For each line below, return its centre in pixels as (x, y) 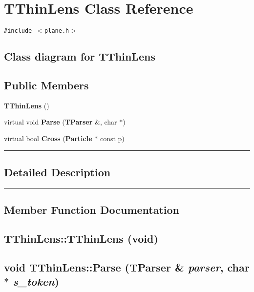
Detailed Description (57, 172)
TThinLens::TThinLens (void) (81, 238)
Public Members (46, 85)
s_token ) (36, 282)
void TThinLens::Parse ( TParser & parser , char (127, 267)
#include (18, 31)
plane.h (57, 31)
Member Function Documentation (92, 210)
